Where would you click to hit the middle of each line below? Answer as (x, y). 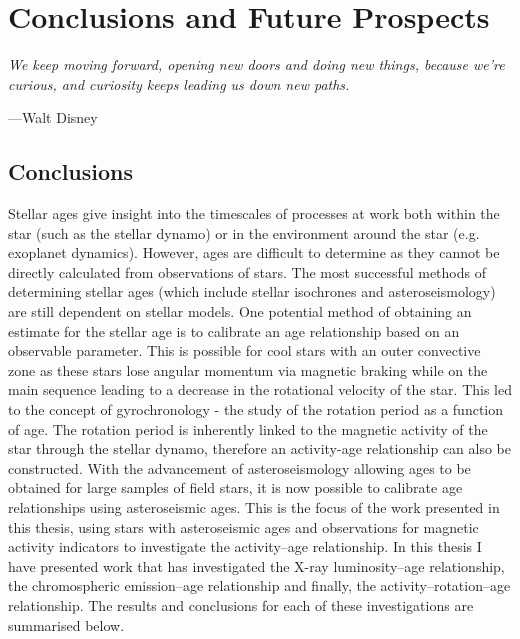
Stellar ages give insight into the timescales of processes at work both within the (254, 213)
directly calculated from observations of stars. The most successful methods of (247, 271)
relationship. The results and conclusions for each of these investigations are (241, 604)
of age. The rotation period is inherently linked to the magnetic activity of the (248, 428)
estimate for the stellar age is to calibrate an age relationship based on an (234, 330)
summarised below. (66, 624)
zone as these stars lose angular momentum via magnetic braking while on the (248, 369)
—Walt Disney (53, 117)
